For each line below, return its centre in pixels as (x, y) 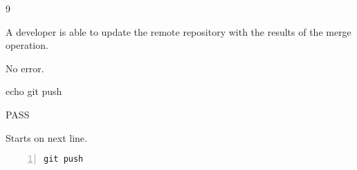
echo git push (34, 91)
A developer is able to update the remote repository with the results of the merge (178, 31)
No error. (25, 68)
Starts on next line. (46, 137)
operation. (27, 45)
